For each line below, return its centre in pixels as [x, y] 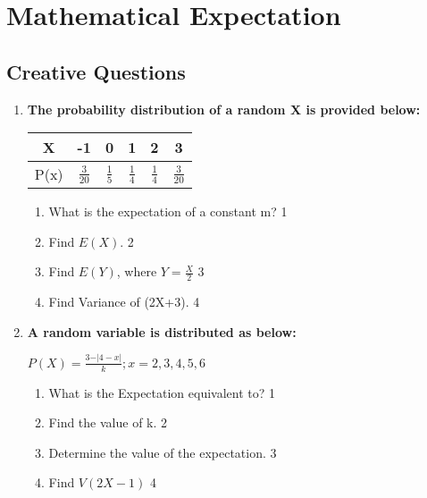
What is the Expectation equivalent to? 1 [162, 392]
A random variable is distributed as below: [162, 331]
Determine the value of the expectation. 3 [163, 452]
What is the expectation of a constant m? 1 [168, 211]
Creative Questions [96, 71]
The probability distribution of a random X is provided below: [224, 109]
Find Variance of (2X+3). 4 [124, 302]
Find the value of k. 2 [108, 422]
